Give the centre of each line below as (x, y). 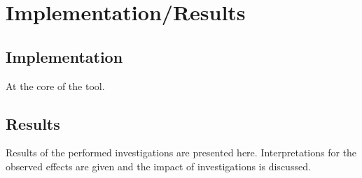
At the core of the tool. (55, 86)
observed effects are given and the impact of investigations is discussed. (158, 166)
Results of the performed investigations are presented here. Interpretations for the (181, 153)
